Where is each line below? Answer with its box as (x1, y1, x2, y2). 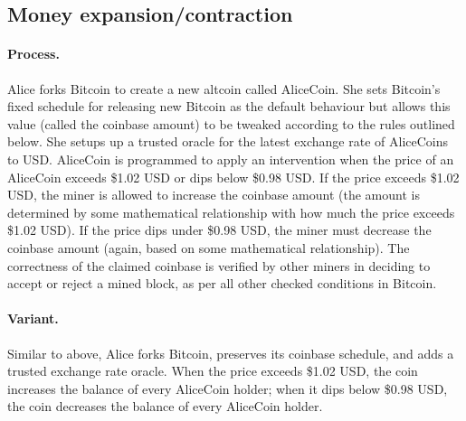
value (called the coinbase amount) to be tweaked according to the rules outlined (7, 114, 455, 133)
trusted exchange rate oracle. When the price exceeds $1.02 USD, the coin (7, 361, 418, 380)
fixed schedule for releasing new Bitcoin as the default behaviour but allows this (7, 97, 451, 116)
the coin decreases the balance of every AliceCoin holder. (7, 397, 323, 416)
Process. (7, 44, 60, 63)
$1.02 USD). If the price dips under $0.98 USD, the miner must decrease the (7, 220, 432, 239)
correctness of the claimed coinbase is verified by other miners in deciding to (7, 256, 431, 275)
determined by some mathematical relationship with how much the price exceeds (7, 202, 455, 221)
